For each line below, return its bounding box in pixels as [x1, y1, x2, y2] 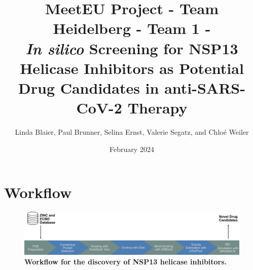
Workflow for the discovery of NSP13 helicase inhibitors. [24, 256, 227, 267]
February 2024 [110, 143, 154, 154]
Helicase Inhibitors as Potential [20, 57, 244, 78]
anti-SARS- [164, 77, 245, 98]
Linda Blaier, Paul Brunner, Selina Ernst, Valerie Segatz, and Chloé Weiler [15, 127, 249, 137]
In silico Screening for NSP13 [25, 37, 238, 59]
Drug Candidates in [18, 77, 159, 98]
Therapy [127, 97, 188, 118]
